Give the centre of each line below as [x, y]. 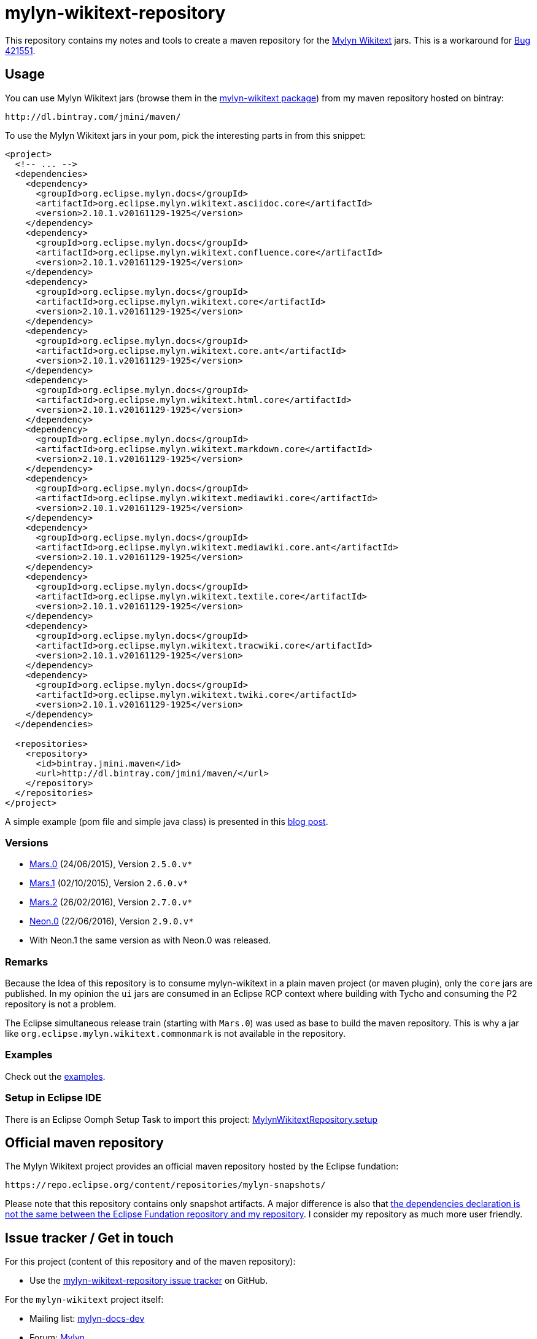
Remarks [27, 962]
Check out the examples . [55, 1076]
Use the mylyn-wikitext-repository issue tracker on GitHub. [149, 1281]
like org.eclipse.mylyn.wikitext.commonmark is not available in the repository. [176, 1034]
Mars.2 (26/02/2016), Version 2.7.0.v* [111, 902]
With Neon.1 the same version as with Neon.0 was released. [150, 940]
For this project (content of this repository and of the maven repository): [150, 1262]
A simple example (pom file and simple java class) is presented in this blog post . [167, 821]
